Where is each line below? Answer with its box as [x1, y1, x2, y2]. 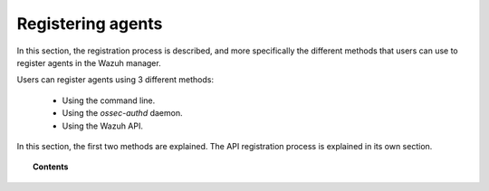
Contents [33, 161, 69, 172]
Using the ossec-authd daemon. [62, 108, 183, 119]
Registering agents [16, 14, 163, 33]
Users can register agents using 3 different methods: [16, 74, 215, 85]
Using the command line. [62, 95, 156, 106]
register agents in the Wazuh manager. [16, 57, 162, 68]
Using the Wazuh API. [62, 120, 144, 131]
